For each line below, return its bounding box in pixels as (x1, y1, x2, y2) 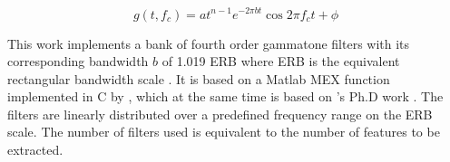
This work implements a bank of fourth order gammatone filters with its (7, 33, 410, 52)
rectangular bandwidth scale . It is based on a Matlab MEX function (7, 69, 390, 88)
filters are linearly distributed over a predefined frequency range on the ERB (7, 104, 433, 123)
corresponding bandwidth (7, 52, 149, 71)
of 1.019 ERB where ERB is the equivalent (161, 52, 400, 71)
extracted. (7, 140, 64, 159)
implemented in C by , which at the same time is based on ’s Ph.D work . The (7, 87, 444, 106)
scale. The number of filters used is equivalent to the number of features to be (7, 122, 440, 141)
